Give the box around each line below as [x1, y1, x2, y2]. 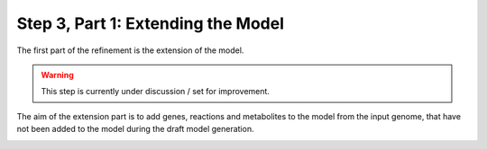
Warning [41, 69, 74, 80]
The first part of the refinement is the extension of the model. [16, 45, 244, 56]
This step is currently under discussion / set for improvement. [41, 86, 271, 97]
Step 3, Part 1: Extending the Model [16, 13, 284, 33]
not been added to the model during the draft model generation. [16, 124, 254, 135]
